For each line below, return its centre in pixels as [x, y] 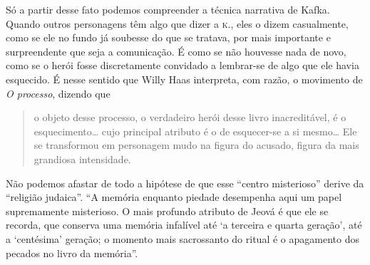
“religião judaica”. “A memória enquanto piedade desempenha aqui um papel [174, 197]
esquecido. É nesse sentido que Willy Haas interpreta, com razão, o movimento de [184, 79]
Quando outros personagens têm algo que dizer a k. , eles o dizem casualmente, [177, 23]
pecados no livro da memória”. [72, 253]
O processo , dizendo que [58, 93]
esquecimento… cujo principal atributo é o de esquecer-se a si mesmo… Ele [195, 131]
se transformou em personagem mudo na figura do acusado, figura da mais [196, 145]
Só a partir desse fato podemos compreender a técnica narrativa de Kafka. [168, 9]
